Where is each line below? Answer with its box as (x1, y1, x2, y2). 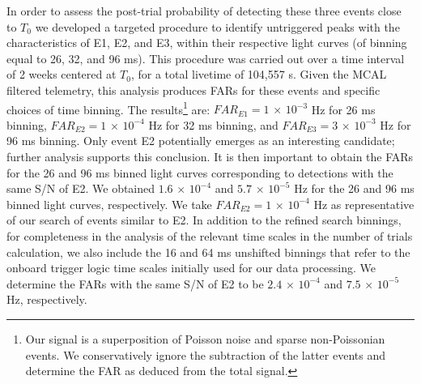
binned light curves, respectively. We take (6, 195, 212, 212)
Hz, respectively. (6, 291, 87, 308)
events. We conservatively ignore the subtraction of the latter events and (25, 346, 385, 363)
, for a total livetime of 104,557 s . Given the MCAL (130, 66, 387, 83)
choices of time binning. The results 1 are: (6, 98, 210, 117)
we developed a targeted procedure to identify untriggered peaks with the (35, 18, 400, 35)
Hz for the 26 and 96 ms (294, 180, 415, 197)
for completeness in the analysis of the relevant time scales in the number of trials (6, 227, 413, 244)
